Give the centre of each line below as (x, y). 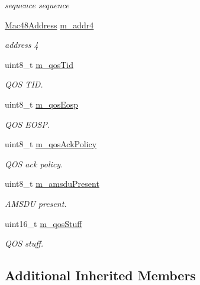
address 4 (22, 45)
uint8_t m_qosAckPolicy (51, 144)
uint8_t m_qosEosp (42, 104)
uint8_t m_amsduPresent (52, 184)
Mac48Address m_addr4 (49, 25)
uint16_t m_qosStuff (43, 223)
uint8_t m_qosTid (39, 64)
